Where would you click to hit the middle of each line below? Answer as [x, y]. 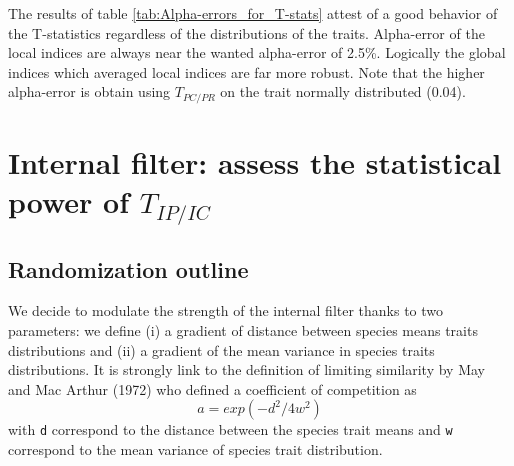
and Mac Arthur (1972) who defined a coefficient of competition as [212, 388]
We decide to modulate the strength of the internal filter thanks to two [226, 310]
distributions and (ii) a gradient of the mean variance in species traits [221, 349]
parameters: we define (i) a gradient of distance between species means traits [243, 329]
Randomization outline [128, 268]
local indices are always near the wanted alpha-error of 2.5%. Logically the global [257, 52]
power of [69, 201]
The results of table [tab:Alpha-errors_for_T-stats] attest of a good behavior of [253, 13]
